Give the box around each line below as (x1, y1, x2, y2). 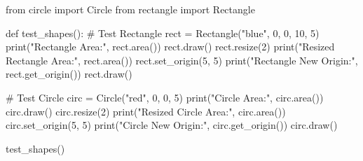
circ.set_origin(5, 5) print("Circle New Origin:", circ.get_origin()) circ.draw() (6, 118, 338, 132)
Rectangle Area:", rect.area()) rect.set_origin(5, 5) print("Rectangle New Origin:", (6, 52, 358, 67)
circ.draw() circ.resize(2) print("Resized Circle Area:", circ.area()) (6, 104, 286, 118)
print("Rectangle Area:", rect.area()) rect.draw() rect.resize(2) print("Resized (6, 39, 335, 54)
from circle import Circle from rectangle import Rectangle (6, 2, 255, 16)
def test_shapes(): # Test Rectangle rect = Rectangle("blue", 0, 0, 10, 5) (6, 25, 320, 40)
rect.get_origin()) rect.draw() (6, 66, 132, 81)
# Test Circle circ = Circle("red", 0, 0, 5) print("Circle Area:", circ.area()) (6, 90, 324, 104)
